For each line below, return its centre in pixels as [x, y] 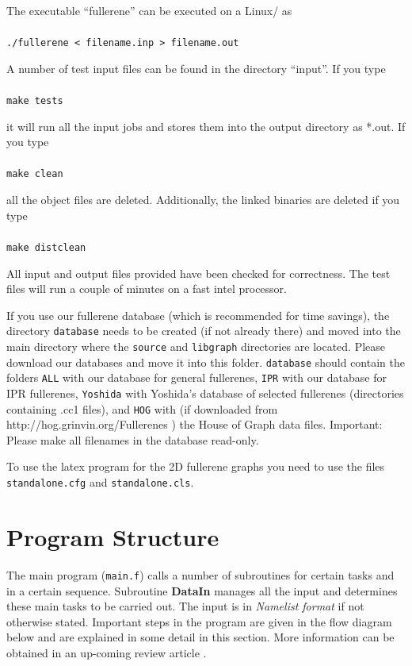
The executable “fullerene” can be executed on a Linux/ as [149, 10]
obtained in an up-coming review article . [107, 652]
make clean [35, 174]
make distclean [46, 247]
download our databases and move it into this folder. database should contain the [206, 362]
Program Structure [113, 536]
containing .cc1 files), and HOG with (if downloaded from [142, 408]
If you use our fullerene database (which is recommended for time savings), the [198, 315]
